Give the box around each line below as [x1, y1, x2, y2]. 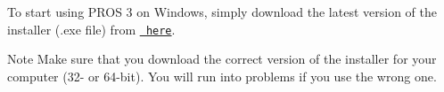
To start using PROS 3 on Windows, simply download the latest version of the [7, 3, 437, 20]
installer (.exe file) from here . [7, 19, 176, 38]
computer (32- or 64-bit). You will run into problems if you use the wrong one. [7, 66, 437, 85]
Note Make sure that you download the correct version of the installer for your [7, 50, 437, 68]
